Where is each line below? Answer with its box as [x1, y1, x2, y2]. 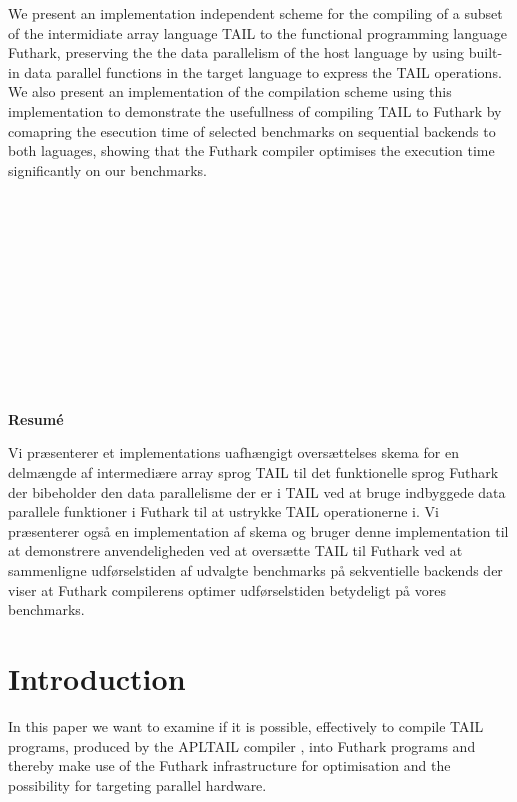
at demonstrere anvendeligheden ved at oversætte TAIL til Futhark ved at [8, 540, 463, 561]
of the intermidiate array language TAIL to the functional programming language [8, 22, 507, 43]
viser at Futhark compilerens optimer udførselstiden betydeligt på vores [8, 579, 446, 600]
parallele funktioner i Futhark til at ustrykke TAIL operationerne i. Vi [8, 501, 439, 522]
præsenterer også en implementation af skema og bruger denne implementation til [8, 520, 509, 541]
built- [468, 42, 503, 63]
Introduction [8, 658, 186, 698]
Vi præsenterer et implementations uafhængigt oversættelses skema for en [8, 442, 459, 463]
